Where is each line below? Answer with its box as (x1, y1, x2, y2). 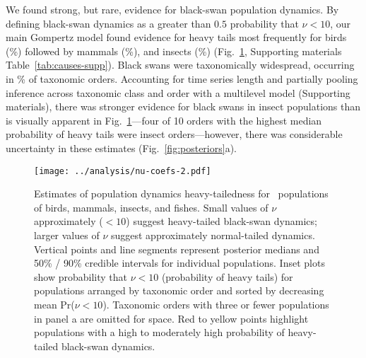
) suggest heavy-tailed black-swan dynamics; (126, 214, 317, 229)
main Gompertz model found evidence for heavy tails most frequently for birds (6, 30, 347, 45)
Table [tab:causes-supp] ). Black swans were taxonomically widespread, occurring (6, 57, 355, 72)
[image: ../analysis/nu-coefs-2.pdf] (34, 166, 211, 176)
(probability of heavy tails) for (161, 269, 293, 284)
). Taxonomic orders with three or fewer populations (102, 296, 329, 311)
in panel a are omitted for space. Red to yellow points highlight (34, 311, 309, 325)
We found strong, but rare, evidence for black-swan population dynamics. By (6, 2, 339, 16)
